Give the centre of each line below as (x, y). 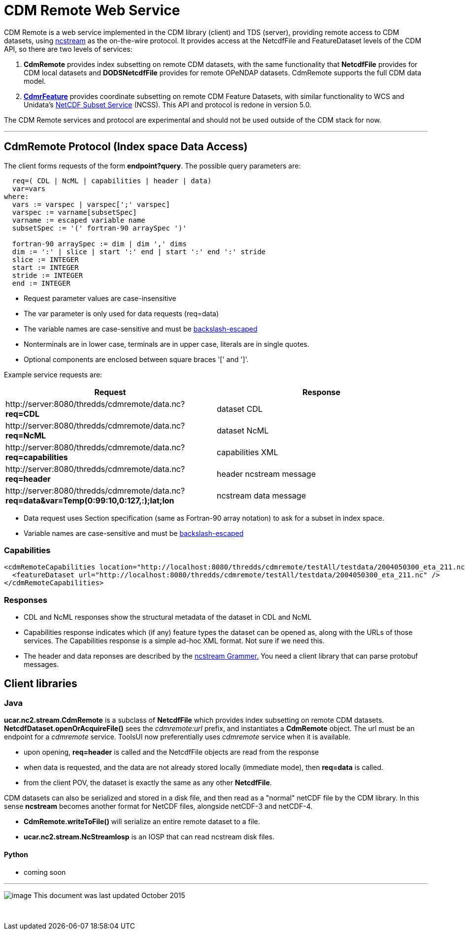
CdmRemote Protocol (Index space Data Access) (126, 147)
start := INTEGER (45, 267)
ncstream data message (261, 495)
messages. (41, 665)
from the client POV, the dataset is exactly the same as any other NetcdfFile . (148, 783)
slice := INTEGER (45, 259)
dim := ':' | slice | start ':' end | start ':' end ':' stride (139, 251)
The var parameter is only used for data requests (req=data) (121, 313)
